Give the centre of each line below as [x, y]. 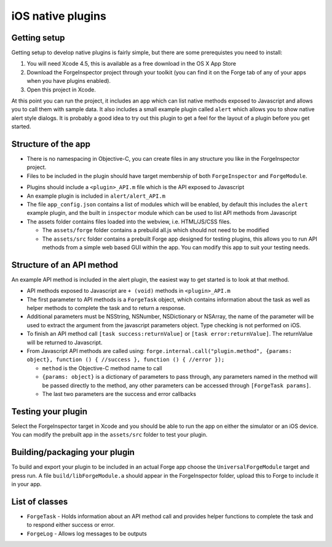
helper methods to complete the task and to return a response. [106, 308]
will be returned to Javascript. [65, 342]
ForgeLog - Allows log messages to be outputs [87, 533]
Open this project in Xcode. [61, 90]
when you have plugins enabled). [69, 81]
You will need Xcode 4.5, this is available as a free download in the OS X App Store [132, 64]
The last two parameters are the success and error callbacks [119, 394]
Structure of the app [51, 144]
